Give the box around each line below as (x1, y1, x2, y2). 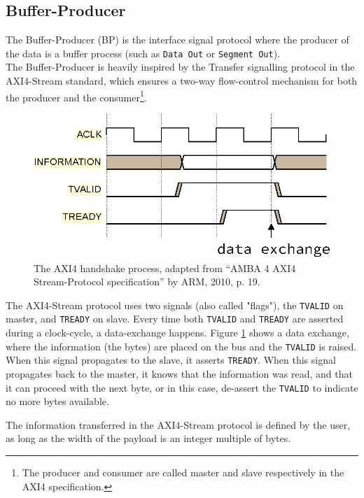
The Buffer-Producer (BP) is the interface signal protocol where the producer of (6, 32, 349, 47)
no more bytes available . (6, 394, 109, 408)
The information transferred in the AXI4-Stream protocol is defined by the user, (6, 417, 351, 432)
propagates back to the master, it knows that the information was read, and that (6, 366, 353, 380)
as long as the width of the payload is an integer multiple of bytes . (6, 431, 291, 446)
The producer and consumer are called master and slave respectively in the (22, 465, 344, 479)
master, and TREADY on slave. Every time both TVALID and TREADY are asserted (6, 311, 344, 326)
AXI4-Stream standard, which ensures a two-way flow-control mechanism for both (6, 73, 358, 88)
